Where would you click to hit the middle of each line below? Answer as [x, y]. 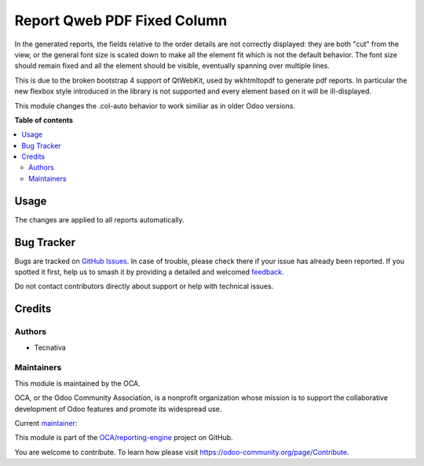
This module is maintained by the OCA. [77, 383]
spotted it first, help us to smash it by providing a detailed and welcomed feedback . [149, 272]
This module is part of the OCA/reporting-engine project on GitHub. [124, 438]
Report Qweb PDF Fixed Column [121, 20]
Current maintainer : [46, 423]
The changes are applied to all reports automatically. [99, 219]
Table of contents [44, 120]
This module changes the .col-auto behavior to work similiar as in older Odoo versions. [155, 105]
